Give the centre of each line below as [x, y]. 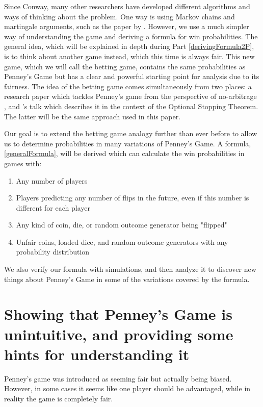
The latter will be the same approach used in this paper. [93, 116]
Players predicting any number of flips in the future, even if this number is [133, 198]
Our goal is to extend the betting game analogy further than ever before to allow [131, 133]
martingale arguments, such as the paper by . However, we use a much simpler [127, 26]
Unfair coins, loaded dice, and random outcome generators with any [122, 241]
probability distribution [53, 252]
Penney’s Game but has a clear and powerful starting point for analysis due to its [132, 76]
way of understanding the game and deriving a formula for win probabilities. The [131, 36]
